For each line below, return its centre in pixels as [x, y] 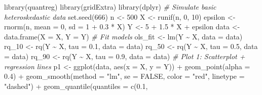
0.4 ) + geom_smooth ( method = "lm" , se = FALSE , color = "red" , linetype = [124, 76]
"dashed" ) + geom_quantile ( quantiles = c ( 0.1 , [76, 86]
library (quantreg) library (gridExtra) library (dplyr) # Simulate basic [110, 7]
